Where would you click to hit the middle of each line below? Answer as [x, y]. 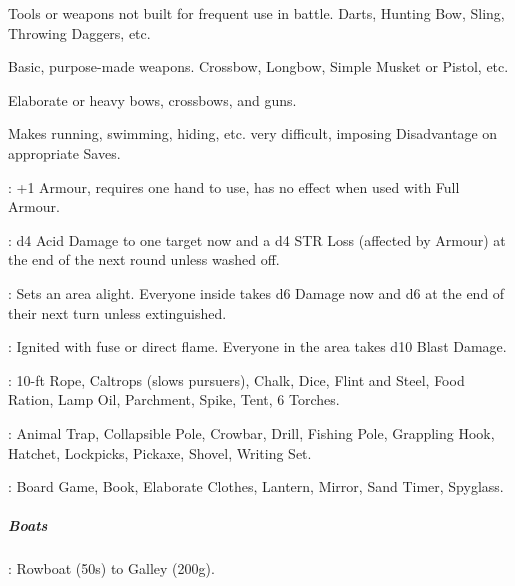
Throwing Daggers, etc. [79, 32]
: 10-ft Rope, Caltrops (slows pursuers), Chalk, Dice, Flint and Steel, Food [236, 379]
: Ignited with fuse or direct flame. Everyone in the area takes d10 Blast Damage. [257, 346]
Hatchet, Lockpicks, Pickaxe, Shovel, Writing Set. [160, 452]
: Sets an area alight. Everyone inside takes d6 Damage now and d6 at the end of [256, 292]
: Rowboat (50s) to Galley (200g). [111, 568]
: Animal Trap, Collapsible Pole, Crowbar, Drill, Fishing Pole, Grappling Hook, [251, 432]
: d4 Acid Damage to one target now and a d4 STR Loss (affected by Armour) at [257, 239]
